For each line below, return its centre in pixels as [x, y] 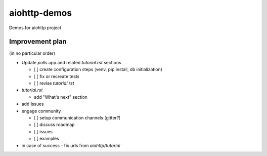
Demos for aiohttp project [35, 28]
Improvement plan [38, 42]
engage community [41, 111]
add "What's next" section [61, 97]
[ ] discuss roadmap [54, 125]
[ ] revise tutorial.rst [54, 83]
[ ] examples [46, 139]
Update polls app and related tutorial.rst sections [71, 62]
